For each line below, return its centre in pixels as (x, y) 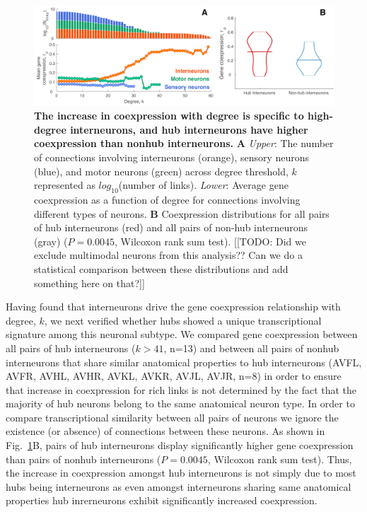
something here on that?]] (89, 283)
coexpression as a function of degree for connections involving (167, 199)
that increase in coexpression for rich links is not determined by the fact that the (181, 389)
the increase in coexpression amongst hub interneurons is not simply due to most (181, 473)
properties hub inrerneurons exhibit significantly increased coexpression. (162, 500)
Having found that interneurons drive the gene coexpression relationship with (173, 307)
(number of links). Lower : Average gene (203, 185)
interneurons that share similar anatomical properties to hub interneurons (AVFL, (184, 362)
